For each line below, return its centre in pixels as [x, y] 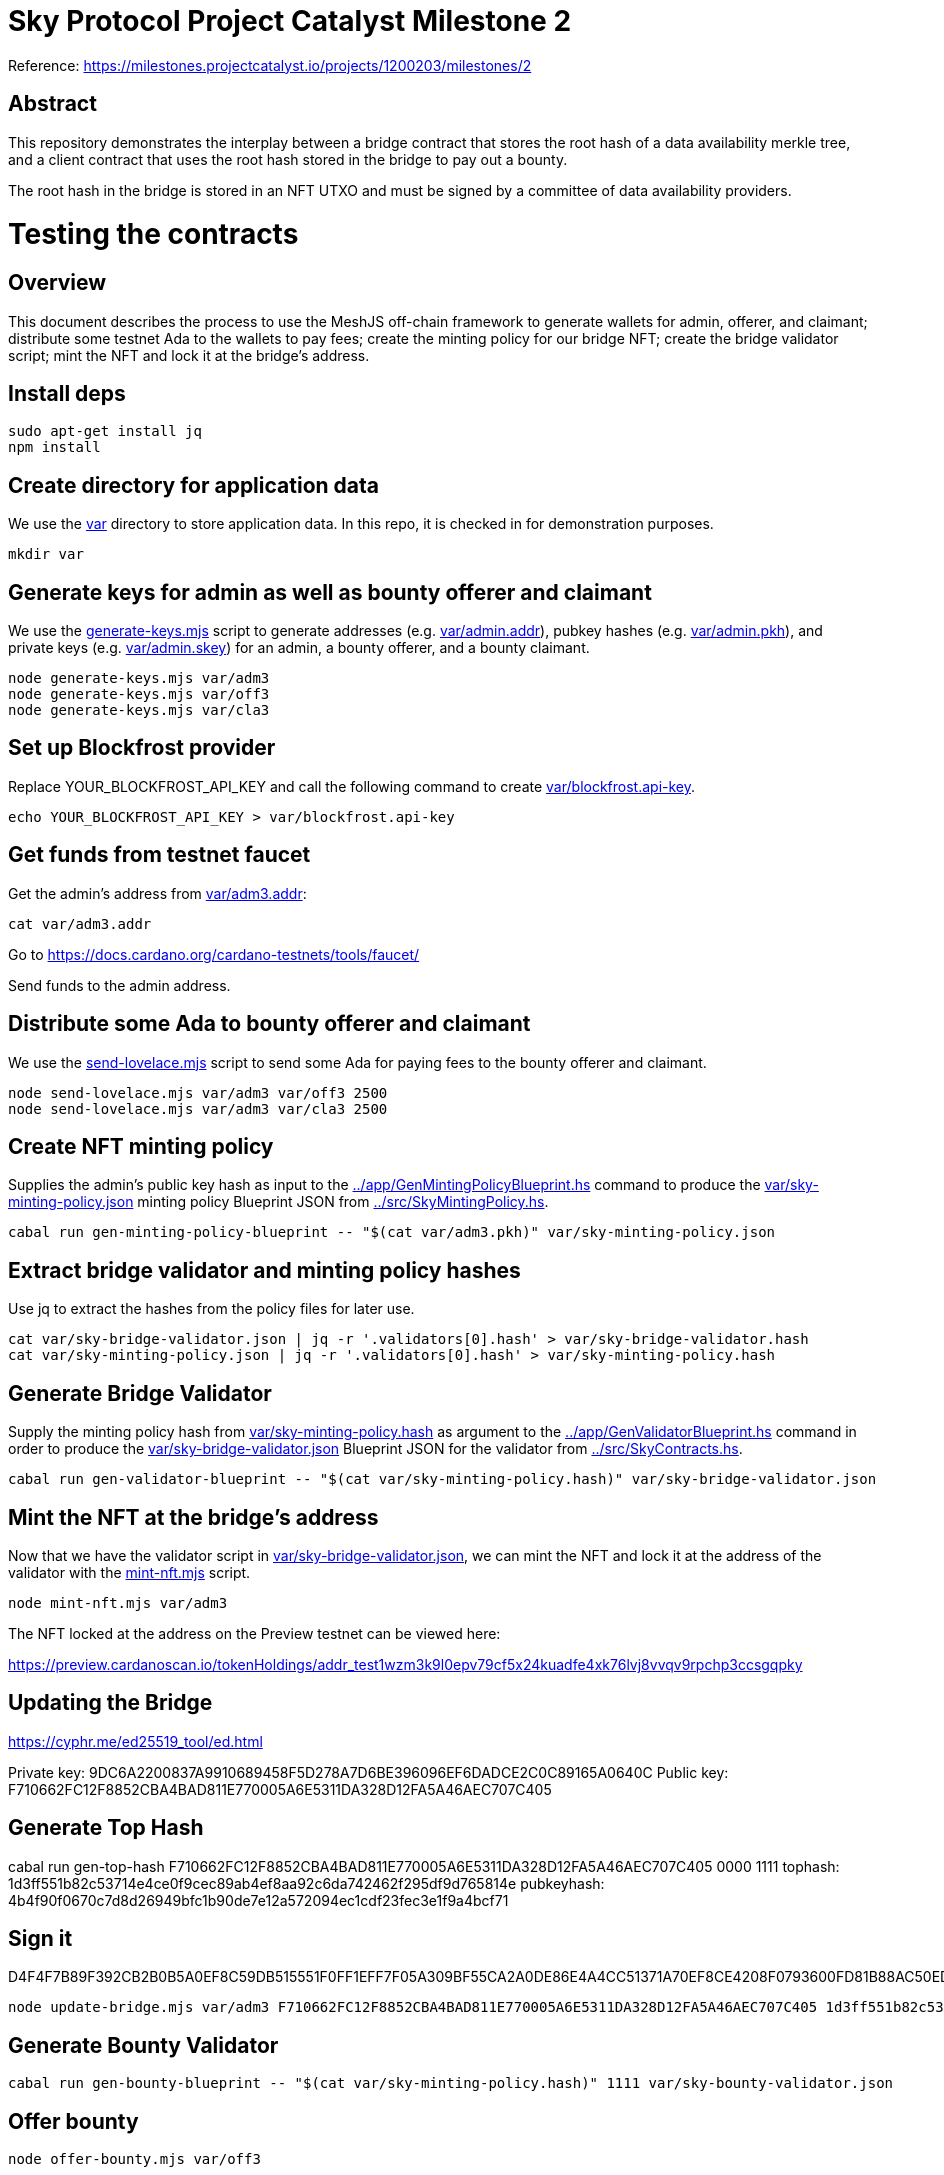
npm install [54, 447]
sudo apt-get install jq [105, 431]
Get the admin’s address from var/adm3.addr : [157, 893]
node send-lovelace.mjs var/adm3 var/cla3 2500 [198, 1108]
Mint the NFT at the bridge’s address [193, 1517]
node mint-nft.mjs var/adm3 [118, 1602]
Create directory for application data [193, 485]
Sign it [40, 1939]
